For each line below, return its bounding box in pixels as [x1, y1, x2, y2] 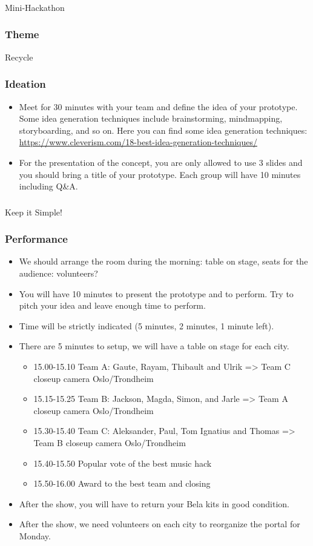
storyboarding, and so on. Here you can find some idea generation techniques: [19, 123, 308, 136]
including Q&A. [19, 180, 78, 192]
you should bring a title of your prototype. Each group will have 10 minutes [19, 168, 301, 180]
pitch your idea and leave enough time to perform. [19, 299, 206, 312]
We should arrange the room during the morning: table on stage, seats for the [19, 255, 308, 268]
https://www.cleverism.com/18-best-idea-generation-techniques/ [19, 136, 257, 148]
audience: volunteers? [19, 267, 98, 280]
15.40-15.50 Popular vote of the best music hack [33, 456, 212, 469]
